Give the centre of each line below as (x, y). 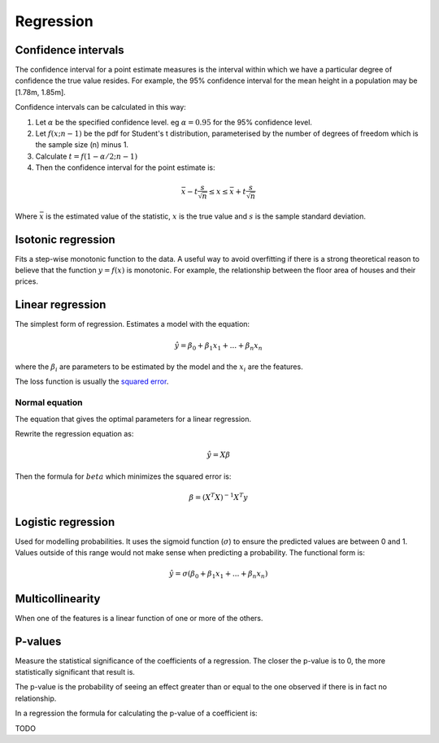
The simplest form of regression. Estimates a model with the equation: (133, 324)
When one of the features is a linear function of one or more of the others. (139, 618)
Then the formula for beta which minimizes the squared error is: (123, 476)
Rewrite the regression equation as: (74, 434)
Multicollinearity (58, 599)
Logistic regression (65, 521)
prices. (26, 281)
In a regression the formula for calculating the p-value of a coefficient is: (136, 713)
